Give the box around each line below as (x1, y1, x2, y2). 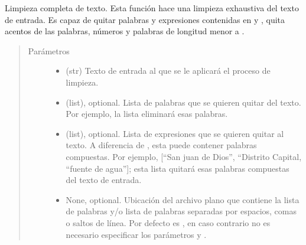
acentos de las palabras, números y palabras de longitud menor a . (5, 25, 245, 37)
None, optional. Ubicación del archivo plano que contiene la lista (66, 193, 300, 205)
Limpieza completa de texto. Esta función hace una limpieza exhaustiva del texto (5, 2, 299, 14)
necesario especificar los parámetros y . (66, 228, 207, 240)
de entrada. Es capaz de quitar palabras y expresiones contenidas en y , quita (5, 13, 285, 25)
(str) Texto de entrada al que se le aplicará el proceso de (66, 64, 271, 77)
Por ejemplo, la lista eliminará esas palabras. (66, 107, 228, 120)
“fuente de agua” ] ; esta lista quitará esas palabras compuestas (66, 162, 289, 174)
